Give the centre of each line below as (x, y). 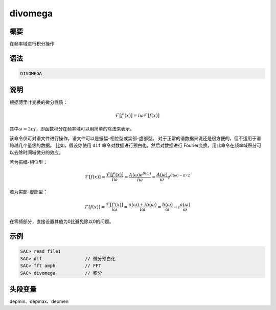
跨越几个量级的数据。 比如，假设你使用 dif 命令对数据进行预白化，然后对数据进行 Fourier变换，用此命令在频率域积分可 (135, 145)
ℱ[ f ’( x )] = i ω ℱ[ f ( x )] (137, 115)
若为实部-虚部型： (29, 192)
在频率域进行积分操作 (32, 44)
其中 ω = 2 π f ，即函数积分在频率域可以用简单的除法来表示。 (72, 129)
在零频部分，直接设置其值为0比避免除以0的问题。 (62, 222)
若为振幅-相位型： (29, 162)
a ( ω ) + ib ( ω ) (143, 204)
